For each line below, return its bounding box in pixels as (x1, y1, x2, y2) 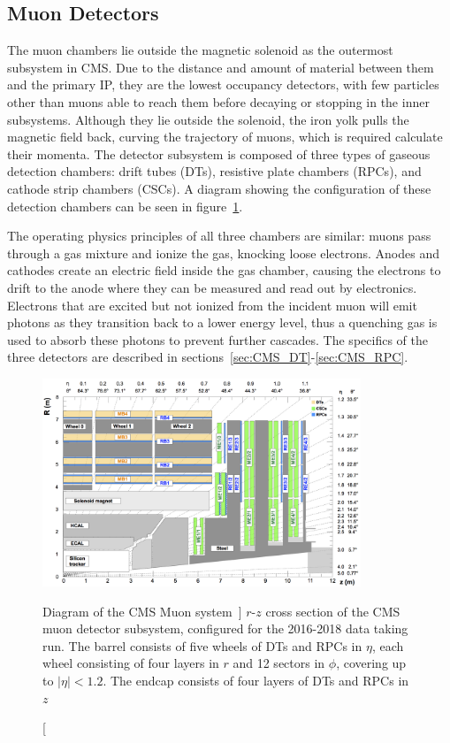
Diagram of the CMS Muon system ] (42, 601, 242, 620)
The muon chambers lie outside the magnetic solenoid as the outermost (7, 41, 393, 59)
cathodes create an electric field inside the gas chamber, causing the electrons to (7, 261, 441, 280)
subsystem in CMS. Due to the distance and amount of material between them (7, 57, 434, 76)
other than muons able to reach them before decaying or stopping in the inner (7, 92, 430, 111)
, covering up (336, 654, 407, 672)
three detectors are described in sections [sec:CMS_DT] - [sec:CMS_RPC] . (7, 348, 408, 366)
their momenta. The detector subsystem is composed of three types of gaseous (7, 144, 431, 163)
